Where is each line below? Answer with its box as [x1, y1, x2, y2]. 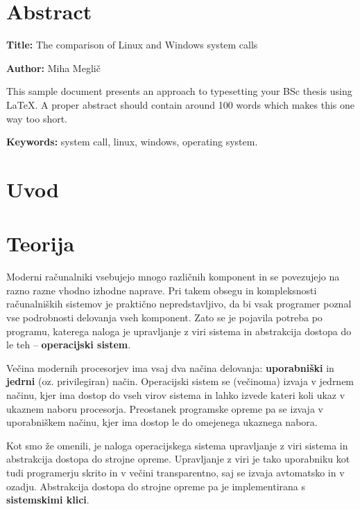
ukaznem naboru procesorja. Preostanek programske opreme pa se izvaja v [6, 401, 323, 416]
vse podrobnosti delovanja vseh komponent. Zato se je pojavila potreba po [6, 310, 323, 324]
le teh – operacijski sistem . [6, 337, 131, 352]
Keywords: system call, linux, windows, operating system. [6, 134, 258, 149]
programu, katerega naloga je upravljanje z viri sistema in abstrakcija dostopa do [6, 323, 352, 338]
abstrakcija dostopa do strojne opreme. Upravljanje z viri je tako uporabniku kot [6, 452, 350, 466]
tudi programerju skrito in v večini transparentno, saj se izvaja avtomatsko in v [6, 465, 345, 479]
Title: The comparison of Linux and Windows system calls [6, 37, 258, 52]
